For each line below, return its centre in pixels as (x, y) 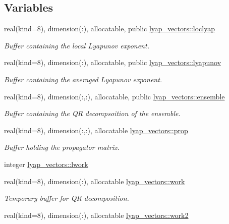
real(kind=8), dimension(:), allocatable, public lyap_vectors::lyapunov (113, 62)
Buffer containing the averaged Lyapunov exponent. (83, 79)
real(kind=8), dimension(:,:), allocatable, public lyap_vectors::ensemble (115, 96)
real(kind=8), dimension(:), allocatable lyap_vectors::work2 (96, 215)
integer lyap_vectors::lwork (46, 164)
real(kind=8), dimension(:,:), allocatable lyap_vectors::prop (96, 130)
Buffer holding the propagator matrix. (62, 147)
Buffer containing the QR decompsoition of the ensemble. (92, 113)
